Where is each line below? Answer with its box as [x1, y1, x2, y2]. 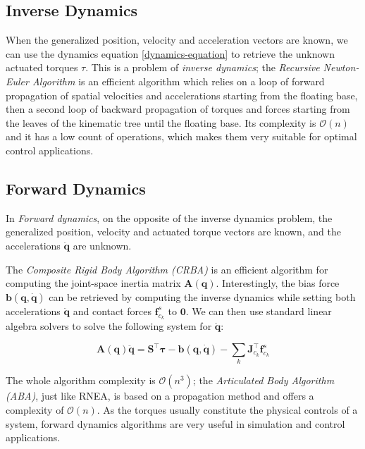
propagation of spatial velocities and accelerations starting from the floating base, [6, 87, 358, 102]
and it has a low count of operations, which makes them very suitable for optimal [6, 129, 357, 144]
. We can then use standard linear [185, 303, 332, 318]
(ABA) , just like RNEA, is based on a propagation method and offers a [6, 388, 314, 403]
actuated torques [6, 60, 78, 75]
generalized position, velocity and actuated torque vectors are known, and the [6, 224, 341, 239]
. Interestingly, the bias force [216, 276, 340, 290]
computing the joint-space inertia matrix [6, 276, 181, 290]
